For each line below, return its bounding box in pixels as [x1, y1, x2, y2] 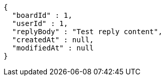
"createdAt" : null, [12, 36, 94, 44]
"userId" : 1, [12, 19, 68, 28]
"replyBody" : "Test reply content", [12, 28, 162, 36]
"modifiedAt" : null [12, 44, 94, 52]
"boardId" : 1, [12, 11, 72, 19]
